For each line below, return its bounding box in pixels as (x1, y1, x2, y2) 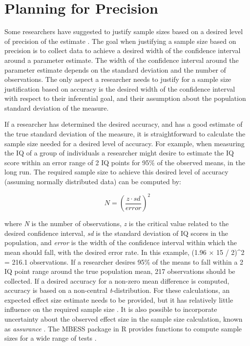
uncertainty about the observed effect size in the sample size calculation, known (4, 314, 243, 324)
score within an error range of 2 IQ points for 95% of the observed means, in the (4, 157, 245, 167)
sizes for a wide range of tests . (4, 333, 97, 343)
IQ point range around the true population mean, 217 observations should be (4, 266, 235, 276)
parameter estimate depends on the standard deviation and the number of (4, 64, 226, 75)
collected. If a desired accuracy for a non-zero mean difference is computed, (4, 275, 229, 286)
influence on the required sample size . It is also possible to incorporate (4, 304, 217, 314)
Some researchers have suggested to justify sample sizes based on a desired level (4, 26, 243, 37)
